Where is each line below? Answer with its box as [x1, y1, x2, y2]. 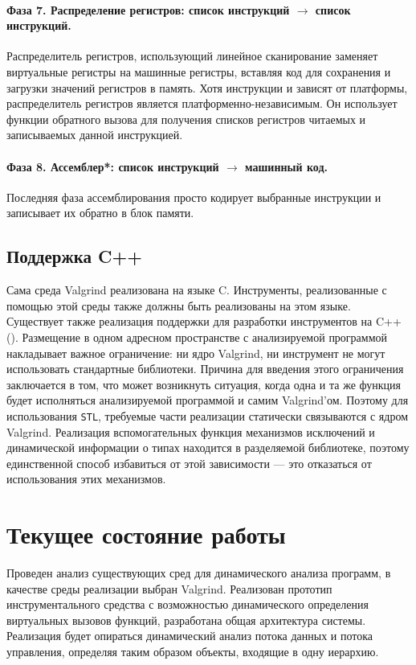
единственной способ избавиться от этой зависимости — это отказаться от [6, 454, 372, 471]
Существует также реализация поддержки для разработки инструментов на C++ [6, 313, 402, 330]
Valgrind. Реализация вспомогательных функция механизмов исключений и [6, 423, 375, 440]
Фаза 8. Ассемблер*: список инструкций [6, 158, 219, 174]
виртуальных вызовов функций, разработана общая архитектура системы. [6, 611, 366, 628]
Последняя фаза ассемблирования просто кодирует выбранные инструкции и [6, 188, 381, 205]
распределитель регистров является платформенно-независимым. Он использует [6, 95, 398, 112]
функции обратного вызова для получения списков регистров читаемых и [6, 110, 366, 127]
